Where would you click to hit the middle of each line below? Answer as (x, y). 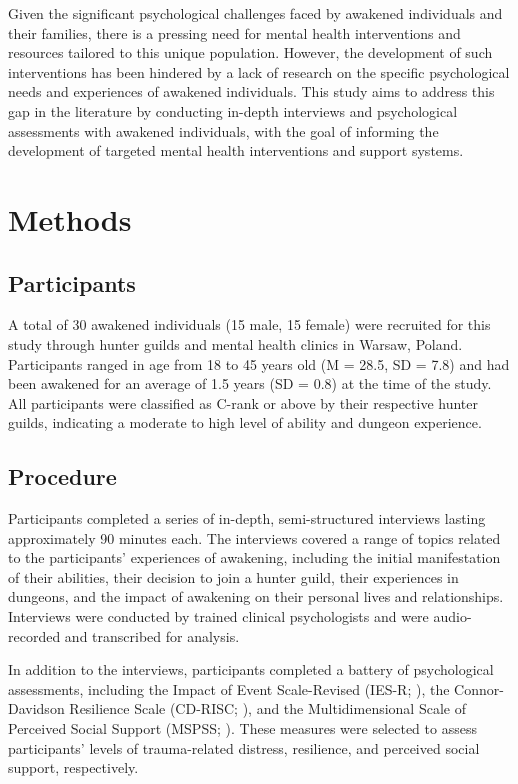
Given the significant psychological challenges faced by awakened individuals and (255, 13)
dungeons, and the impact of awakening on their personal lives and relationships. (256, 596)
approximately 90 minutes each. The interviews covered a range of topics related (254, 537)
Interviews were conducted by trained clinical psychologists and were (218, 616)
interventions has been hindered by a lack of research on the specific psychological (259, 71)
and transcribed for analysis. (152, 635)
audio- (452, 616)
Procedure (62, 476)
